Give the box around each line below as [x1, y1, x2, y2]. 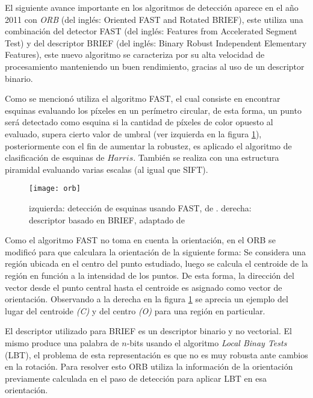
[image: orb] [29, 184, 81, 193]
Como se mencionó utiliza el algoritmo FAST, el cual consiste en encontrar [5, 92, 280, 105]
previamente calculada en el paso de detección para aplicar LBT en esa [5, 372, 267, 384]
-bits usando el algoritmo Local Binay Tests [126, 336, 287, 349]
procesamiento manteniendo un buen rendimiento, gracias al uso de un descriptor [5, 60, 305, 72]
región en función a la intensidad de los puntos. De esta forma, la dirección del [5, 269, 294, 281]
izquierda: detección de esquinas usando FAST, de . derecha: [29, 201, 252, 214]
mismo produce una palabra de [5, 336, 119, 349]
